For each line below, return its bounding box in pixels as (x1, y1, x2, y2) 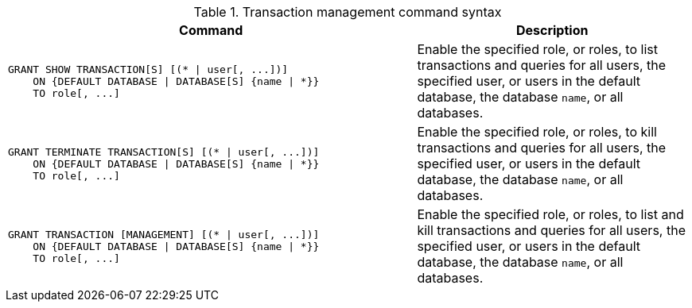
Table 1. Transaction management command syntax (193, 4, 502, 20)
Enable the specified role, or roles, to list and (417, 206, 684, 222)
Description (515, 22, 589, 38)
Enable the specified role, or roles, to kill (417, 124, 657, 140)
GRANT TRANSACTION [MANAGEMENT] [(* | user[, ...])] (8, 228, 320, 241)
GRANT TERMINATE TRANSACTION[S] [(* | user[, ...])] (8, 145, 320, 158)
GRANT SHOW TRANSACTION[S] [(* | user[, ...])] (8, 63, 289, 75)
